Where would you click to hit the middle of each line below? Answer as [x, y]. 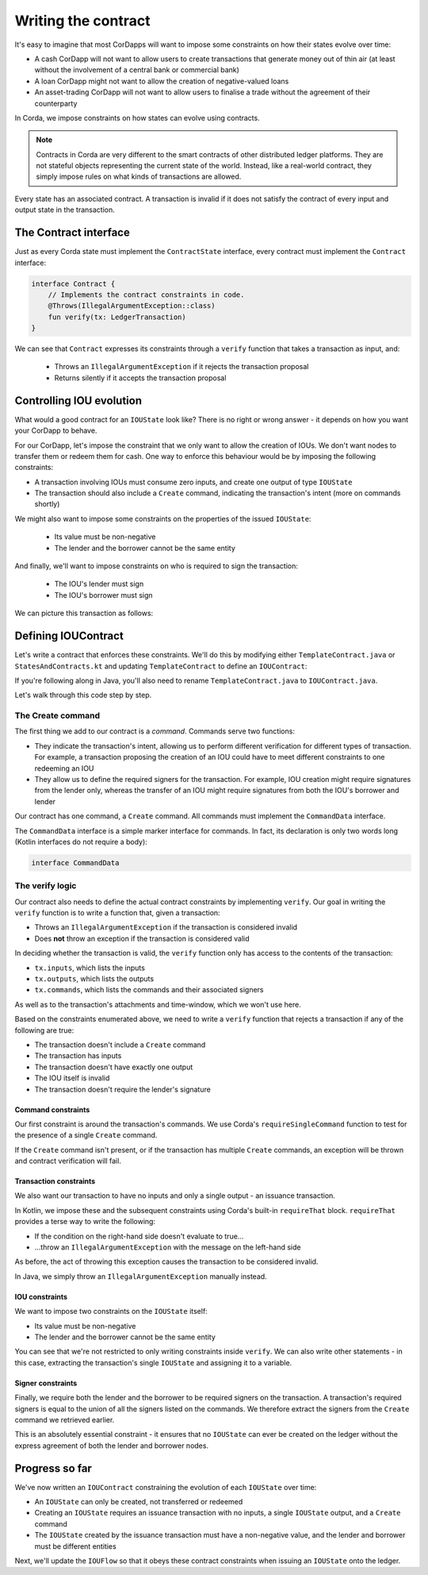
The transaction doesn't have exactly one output [114, 1067]
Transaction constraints [55, 1181]
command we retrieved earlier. [65, 1419]
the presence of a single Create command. [86, 1135]
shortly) [47, 504]
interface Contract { [73, 283]
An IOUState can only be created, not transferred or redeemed [139, 1502]
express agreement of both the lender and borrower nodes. [112, 1446]
